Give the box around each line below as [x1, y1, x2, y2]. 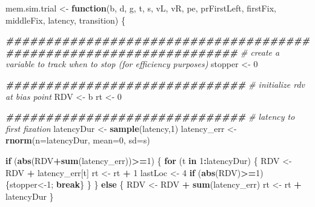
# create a [240, 45, 280, 58]
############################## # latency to [5, 110, 295, 123]
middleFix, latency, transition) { [5, 13, 125, 26]
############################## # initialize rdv [5, 77, 305, 90]
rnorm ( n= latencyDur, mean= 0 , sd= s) [5, 134, 150, 146]
